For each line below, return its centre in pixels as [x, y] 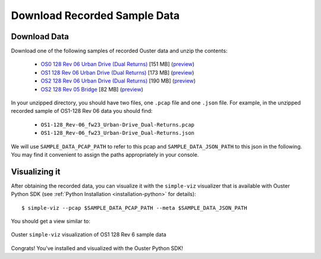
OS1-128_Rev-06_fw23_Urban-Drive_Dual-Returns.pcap [118, 124]
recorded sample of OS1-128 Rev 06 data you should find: [82, 111]
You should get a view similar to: [51, 221]
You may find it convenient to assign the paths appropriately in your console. [105, 154]
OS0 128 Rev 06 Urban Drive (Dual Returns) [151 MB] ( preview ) [118, 64]
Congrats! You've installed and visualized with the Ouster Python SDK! [97, 248]
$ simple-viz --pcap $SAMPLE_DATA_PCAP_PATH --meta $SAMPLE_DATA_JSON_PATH [134, 208]
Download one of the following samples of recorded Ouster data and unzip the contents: [119, 51]
